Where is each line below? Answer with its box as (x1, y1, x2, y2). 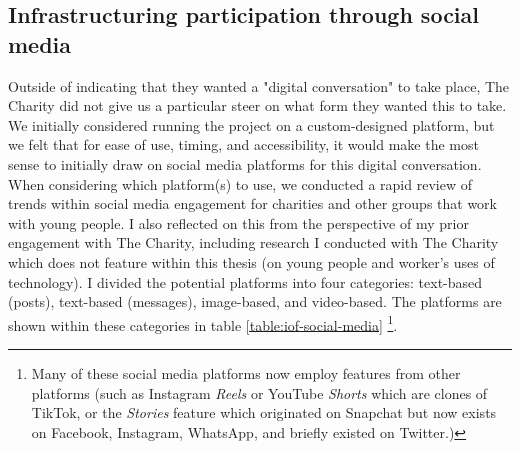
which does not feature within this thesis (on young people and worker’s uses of (8, 251, 495, 272)
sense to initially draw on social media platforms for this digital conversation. (8, 153, 482, 174)
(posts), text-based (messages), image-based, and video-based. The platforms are (8, 291, 502, 312)
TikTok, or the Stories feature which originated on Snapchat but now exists (31, 402, 497, 423)
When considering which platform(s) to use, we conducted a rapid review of (8, 173, 472, 194)
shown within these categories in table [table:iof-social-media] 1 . (8, 311, 398, 335)
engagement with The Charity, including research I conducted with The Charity (8, 232, 499, 253)
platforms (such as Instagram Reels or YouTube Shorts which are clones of (31, 382, 488, 403)
